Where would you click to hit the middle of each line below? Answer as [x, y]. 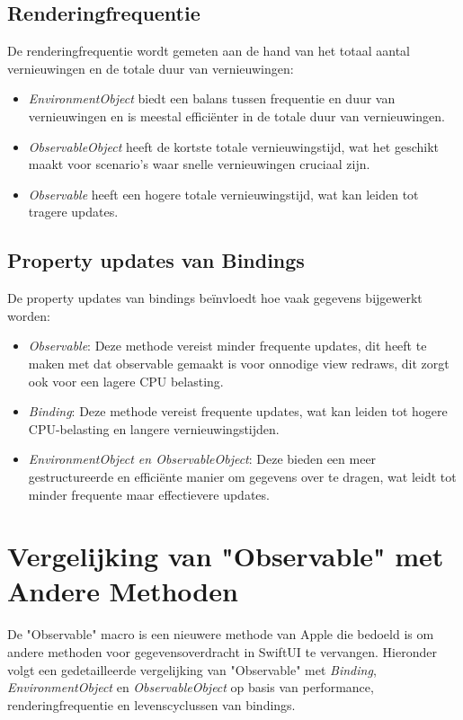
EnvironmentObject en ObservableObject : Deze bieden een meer [202, 459]
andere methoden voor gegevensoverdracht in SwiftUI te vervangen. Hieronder [222, 652]
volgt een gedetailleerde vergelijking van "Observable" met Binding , [192, 669]
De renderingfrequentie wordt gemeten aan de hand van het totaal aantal [209, 51]
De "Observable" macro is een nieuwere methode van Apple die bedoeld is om [221, 634]
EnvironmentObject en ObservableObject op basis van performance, [191, 687]
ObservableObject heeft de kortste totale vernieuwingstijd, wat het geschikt [234, 146]
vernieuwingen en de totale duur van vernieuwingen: [151, 68]
